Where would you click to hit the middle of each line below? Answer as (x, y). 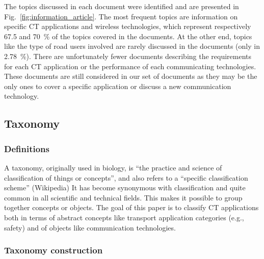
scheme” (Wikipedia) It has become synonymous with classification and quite (125, 188)
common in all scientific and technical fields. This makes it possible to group (123, 197)
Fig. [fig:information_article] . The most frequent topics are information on (121, 16)
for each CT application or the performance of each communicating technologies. (130, 66)
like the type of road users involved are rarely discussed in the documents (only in (132, 46)
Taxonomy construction (54, 250)
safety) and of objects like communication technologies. (90, 227)
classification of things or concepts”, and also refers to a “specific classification (126, 177)
